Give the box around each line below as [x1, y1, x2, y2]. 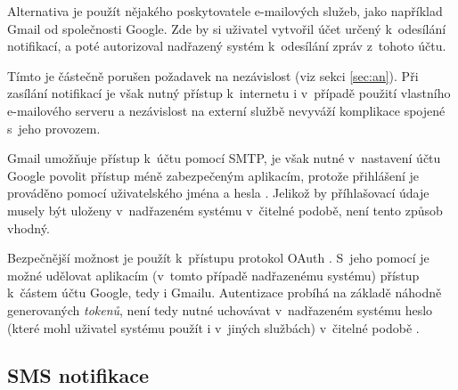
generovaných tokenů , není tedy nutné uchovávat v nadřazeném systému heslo [7, 300, 433, 319]
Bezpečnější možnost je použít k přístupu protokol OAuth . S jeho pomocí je [7, 248, 429, 267]
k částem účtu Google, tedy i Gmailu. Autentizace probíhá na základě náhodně [7, 283, 442, 302]
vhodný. [7, 218, 50, 237]
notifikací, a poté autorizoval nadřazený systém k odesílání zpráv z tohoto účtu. [7, 37, 446, 55]
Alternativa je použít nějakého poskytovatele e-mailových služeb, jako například [7, 2, 443, 20]
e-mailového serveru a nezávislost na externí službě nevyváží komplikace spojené [7, 101, 446, 119]
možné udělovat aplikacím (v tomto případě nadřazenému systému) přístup [7, 265, 420, 284]
